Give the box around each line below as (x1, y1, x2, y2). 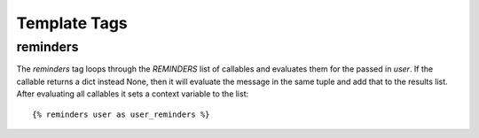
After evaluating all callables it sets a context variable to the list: (16, 88, 249, 99)
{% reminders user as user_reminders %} (32, 109, 210, 119)
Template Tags (16, 13, 128, 33)
